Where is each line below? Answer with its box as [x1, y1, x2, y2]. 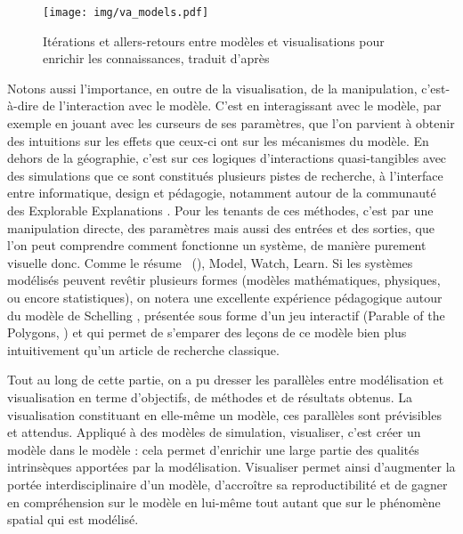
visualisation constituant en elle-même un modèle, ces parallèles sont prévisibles [7, 405, 442, 424]
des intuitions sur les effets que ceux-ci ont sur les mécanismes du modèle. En [7, 131, 429, 150]
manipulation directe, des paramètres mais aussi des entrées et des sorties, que [7, 218, 435, 237]
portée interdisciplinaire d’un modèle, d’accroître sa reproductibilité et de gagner [7, 474, 448, 493]
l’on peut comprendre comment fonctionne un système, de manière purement [7, 236, 426, 255]
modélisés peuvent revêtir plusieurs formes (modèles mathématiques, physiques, [7, 271, 441, 289]
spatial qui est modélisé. [7, 510, 139, 529]
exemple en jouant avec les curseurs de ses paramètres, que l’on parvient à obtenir [7, 114, 455, 133]
